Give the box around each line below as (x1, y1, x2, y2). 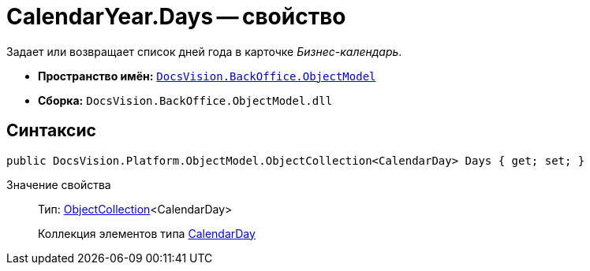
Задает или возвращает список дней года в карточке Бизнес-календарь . (6, 44, 402, 58)
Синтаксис (6, 121, 96, 141)
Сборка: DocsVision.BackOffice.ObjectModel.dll (38, 93, 333, 107)
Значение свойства (6, 177, 111, 191)
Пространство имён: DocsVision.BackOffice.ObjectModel (38, 69, 376, 83)
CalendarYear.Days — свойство (6, 3, 346, 30)
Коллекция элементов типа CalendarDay (38, 226, 256, 240)
